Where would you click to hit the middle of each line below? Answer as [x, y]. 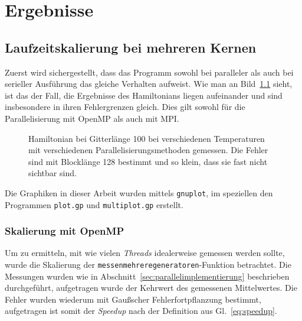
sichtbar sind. [52, 173]
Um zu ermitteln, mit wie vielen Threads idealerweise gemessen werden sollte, [145, 253]
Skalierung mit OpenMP [65, 231]
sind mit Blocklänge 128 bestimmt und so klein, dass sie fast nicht [148, 161]
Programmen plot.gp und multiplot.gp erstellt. [94, 204]
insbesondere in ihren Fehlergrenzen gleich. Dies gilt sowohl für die [125, 107]
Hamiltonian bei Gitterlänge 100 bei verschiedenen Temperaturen [147, 138]
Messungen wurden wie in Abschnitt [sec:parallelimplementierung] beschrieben [147, 276]
